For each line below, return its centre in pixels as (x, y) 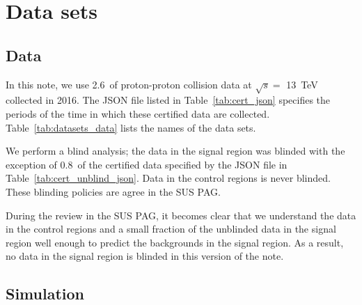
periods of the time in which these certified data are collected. (138, 113)
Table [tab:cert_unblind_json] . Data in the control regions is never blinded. (168, 178)
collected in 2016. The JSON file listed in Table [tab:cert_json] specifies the (168, 100)
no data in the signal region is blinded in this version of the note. (145, 256)
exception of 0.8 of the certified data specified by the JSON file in (147, 164)
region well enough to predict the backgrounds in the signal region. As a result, (175, 242)
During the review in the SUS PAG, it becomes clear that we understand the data (181, 215)
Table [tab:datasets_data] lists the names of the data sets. (131, 127)
